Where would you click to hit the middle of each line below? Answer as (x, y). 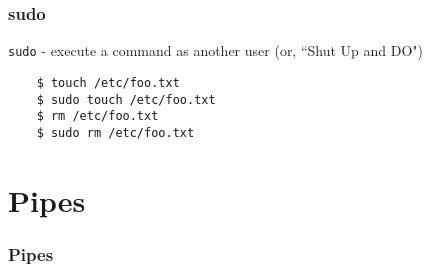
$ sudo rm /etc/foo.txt (115, 132)
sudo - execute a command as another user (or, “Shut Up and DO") (216, 50)
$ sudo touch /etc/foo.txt (126, 99)
